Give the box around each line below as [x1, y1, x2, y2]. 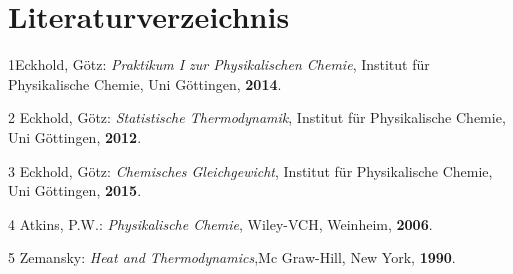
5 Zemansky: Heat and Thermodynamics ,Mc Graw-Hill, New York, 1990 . [8, 247, 456, 268]
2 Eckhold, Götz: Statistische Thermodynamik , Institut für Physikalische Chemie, [8, 107, 506, 128]
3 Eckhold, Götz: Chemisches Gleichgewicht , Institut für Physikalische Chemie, [8, 160, 493, 181]
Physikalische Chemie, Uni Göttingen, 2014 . [8, 73, 282, 94]
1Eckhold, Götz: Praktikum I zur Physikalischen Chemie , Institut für [8, 54, 430, 75]
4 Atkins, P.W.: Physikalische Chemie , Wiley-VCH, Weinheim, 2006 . [8, 213, 433, 234]
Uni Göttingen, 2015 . [8, 180, 142, 201]
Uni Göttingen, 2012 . [8, 126, 142, 147]
